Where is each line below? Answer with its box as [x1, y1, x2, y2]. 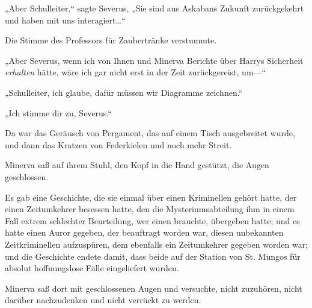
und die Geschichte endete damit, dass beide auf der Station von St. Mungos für [5, 250, 301, 262]
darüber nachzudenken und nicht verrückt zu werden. [5, 294, 201, 306]
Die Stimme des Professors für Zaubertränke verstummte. [5, 34, 217, 46]
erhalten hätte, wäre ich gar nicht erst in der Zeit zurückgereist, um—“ [5, 66, 266, 78]
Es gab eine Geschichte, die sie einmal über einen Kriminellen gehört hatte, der [5, 190, 297, 203]
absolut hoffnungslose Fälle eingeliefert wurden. [5, 262, 179, 274]
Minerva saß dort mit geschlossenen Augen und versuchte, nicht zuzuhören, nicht [5, 281, 302, 294]
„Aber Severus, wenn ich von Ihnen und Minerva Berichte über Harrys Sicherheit [5, 54, 304, 66]
